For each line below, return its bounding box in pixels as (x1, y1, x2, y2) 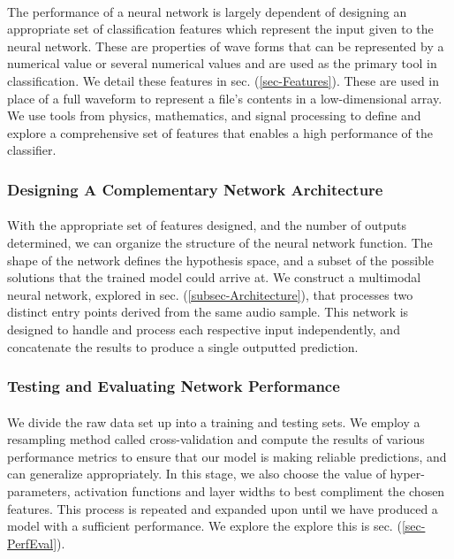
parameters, (7, 481, 71, 500)
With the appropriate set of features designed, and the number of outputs (7, 216, 407, 234)
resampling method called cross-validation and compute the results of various (7, 430, 425, 448)
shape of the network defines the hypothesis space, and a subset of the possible (7, 250, 434, 269)
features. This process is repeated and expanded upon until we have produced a (7, 499, 438, 517)
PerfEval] (7, 533, 57, 552)
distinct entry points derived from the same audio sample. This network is (7, 302, 409, 321)
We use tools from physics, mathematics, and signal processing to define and (7, 106, 421, 125)
